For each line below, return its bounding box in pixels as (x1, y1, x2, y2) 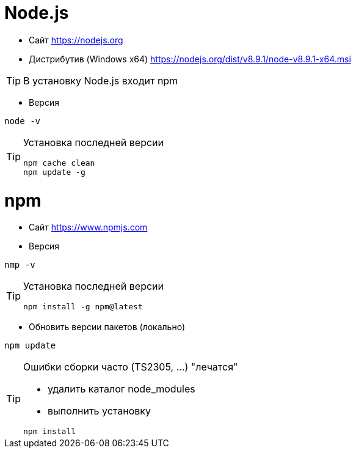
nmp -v (4, 260, 35, 270)
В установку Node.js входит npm (23, 74, 178, 87)
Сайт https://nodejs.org (29, 34, 123, 45)
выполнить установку (48, 405, 151, 418)
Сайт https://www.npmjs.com (29, 222, 148, 233)
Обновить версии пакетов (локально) (29, 322, 185, 333)
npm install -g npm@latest (23, 302, 143, 312)
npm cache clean (23, 158, 95, 168)
